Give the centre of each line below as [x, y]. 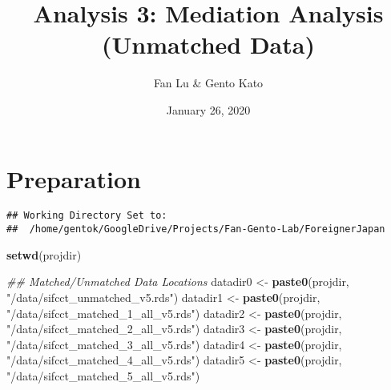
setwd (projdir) [44, 254]
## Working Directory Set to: [87, 216]
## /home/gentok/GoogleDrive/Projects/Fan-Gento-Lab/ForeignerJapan [196, 229]
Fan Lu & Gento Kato [208, 83]
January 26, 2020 [208, 109]
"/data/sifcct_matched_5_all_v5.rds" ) [103, 375]
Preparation [74, 178]
